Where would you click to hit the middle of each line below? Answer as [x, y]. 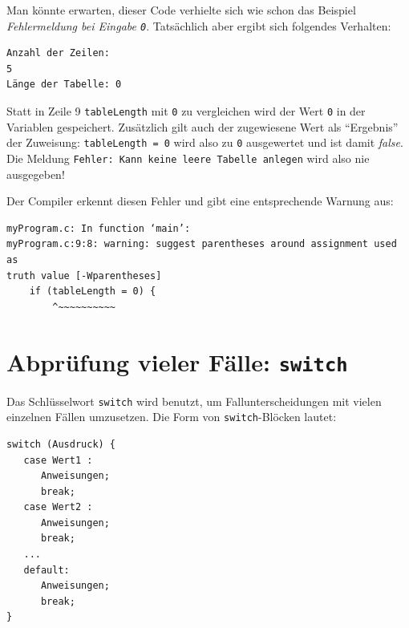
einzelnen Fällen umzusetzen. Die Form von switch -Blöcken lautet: [172, 417]
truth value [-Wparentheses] [84, 276]
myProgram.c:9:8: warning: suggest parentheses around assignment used [202, 244]
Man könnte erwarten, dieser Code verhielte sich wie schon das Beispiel [181, 10]
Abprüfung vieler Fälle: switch [177, 361]
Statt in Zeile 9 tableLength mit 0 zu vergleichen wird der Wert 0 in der [186, 111]
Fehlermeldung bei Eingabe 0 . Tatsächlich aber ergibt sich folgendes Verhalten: [199, 25]
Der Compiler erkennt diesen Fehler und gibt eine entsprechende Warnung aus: [200, 201]
